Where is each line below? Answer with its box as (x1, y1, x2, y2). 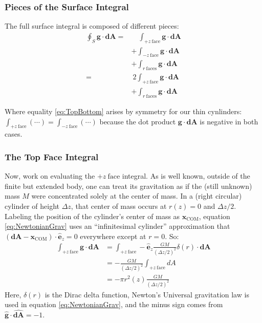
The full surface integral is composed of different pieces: (5, 20, 179, 31)
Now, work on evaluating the (5, 170, 95, 181)
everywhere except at (80, 230, 146, 241)
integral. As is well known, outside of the (122, 170, 250, 181)
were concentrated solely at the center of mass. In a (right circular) (31, 190, 242, 201)
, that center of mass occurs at (71, 200, 167, 211)
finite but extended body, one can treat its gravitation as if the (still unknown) (5, 180, 252, 191)
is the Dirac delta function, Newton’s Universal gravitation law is (45, 289, 249, 299)
